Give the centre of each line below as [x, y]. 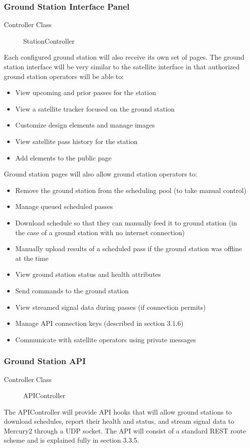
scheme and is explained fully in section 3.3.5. [72, 440]
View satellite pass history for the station [76, 141]
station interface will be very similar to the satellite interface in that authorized [122, 66]
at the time [32, 258]
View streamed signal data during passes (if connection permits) [110, 307]
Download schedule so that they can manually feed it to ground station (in [126, 222]
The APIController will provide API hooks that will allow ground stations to [118, 411]
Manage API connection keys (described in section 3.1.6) [99, 323]
